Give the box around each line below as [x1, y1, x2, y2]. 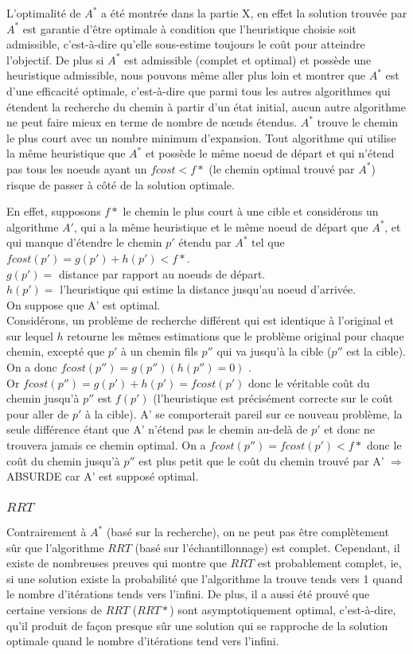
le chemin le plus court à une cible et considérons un [123, 203, 379, 220]
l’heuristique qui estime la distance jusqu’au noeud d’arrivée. [60, 281, 357, 298]
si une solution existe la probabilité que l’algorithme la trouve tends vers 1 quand [6, 570, 403, 586]
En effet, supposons [6, 203, 101, 220]
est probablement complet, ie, [257, 555, 402, 571]
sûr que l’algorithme [6, 539, 104, 555]
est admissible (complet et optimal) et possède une [123, 51, 372, 68]
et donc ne [324, 421, 376, 438]
